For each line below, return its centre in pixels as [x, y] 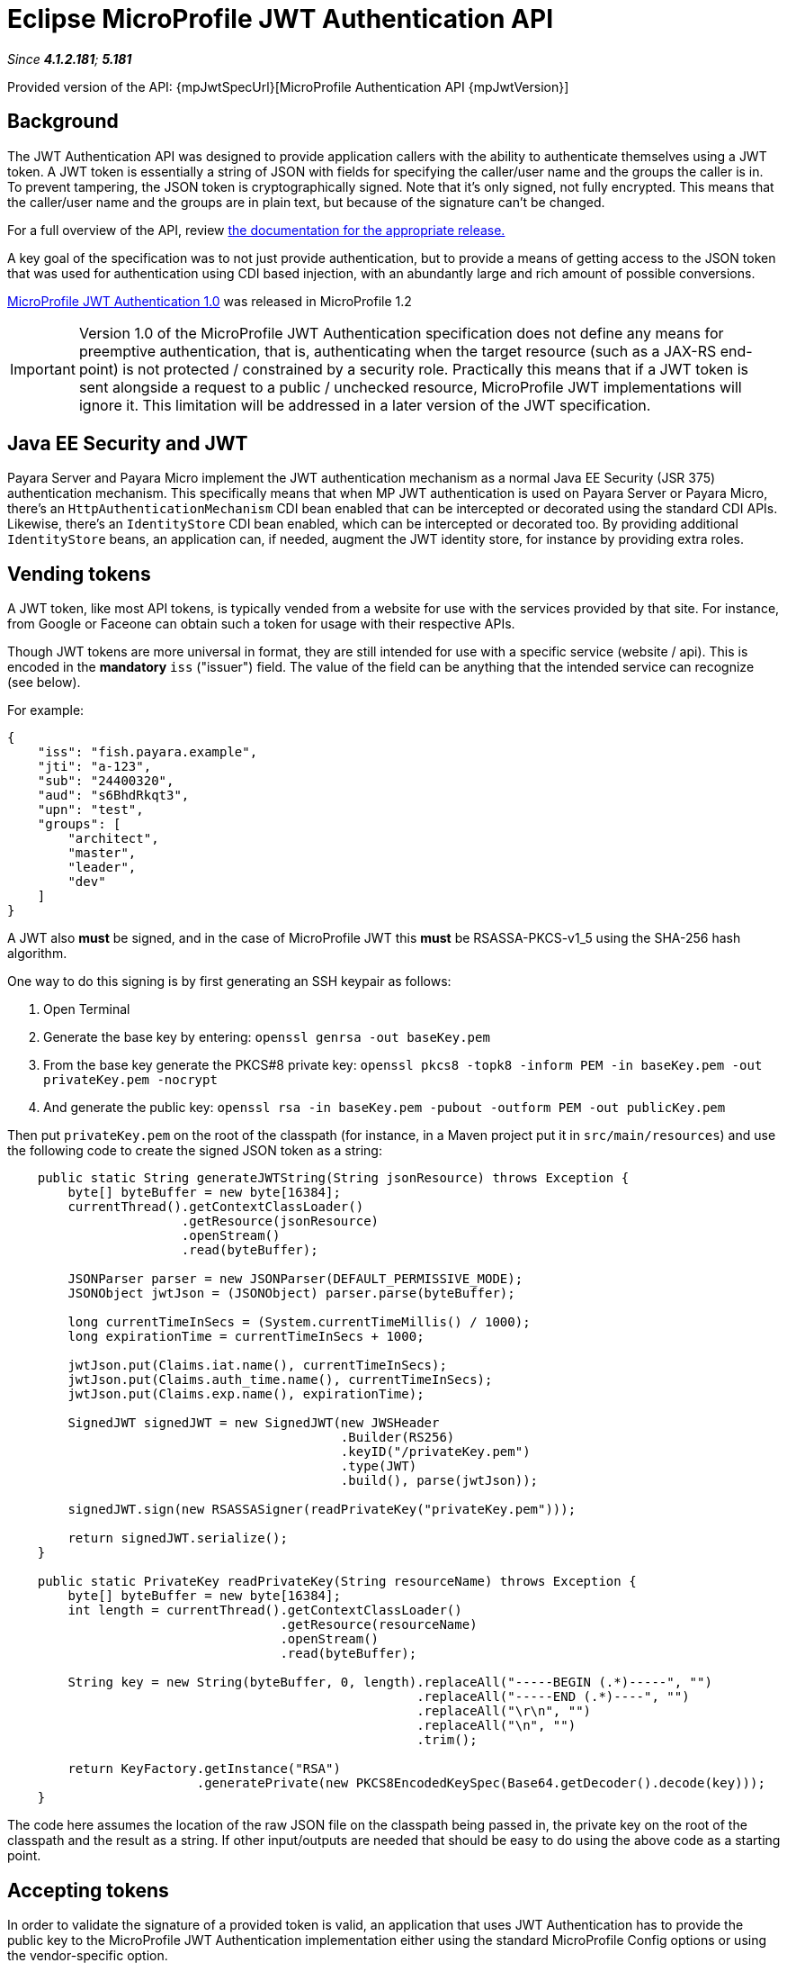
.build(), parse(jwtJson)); [439, 1481]
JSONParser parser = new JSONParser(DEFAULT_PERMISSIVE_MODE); [295, 1279]
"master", [102, 853]
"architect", [113, 839]
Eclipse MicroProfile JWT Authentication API [281, 19]
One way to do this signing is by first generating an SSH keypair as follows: [229, 981]
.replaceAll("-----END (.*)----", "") [553, 1697]
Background [63, 122]
